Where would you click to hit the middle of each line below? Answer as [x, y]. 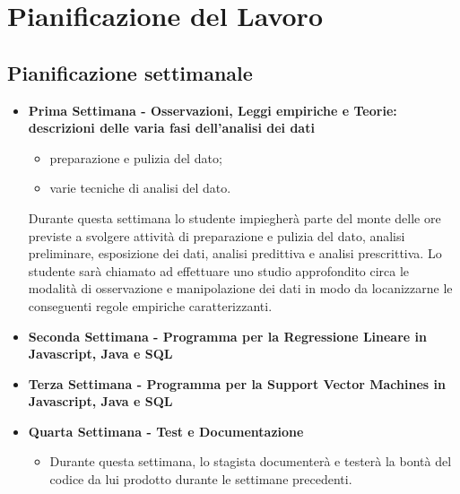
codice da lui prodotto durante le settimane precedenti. [201, 479]
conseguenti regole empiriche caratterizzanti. [150, 305]
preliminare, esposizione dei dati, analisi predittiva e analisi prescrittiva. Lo [235, 253]
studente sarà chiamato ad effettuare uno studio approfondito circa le [219, 270]
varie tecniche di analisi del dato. [140, 188]
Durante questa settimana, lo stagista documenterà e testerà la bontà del [251, 461]
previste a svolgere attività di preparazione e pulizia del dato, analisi [217, 235]
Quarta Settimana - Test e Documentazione [166, 431]
